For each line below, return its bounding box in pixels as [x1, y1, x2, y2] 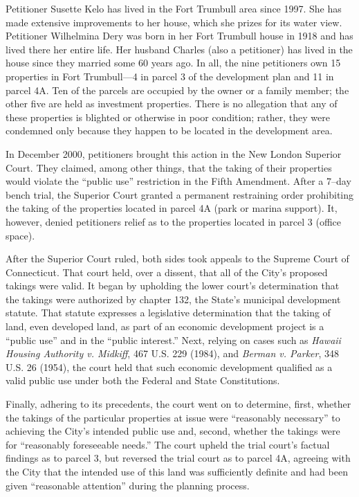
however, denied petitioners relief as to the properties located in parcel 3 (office [6, 214, 341, 228]
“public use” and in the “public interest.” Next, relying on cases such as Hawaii [6, 332, 341, 347]
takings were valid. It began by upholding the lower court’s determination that [6, 278, 340, 293]
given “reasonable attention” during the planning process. [6, 478, 250, 492]
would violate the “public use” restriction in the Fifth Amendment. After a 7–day [6, 174, 351, 188]
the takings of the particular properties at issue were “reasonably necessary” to [6, 410, 340, 424]
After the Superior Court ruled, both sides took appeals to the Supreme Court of [6, 251, 349, 266]
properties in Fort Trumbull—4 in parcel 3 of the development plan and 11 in [6, 69, 334, 83]
